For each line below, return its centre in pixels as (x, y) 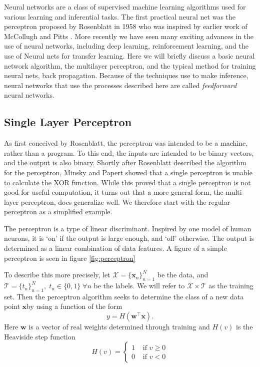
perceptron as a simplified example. (58, 212)
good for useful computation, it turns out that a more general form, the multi (123, 192)
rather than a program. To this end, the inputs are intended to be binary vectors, (129, 152)
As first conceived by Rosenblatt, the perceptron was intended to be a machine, (126, 143)
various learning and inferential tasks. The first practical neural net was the (120, 16)
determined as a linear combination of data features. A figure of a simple (115, 248)
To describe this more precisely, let (57, 275)
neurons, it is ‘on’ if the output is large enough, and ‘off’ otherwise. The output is (129, 238)
